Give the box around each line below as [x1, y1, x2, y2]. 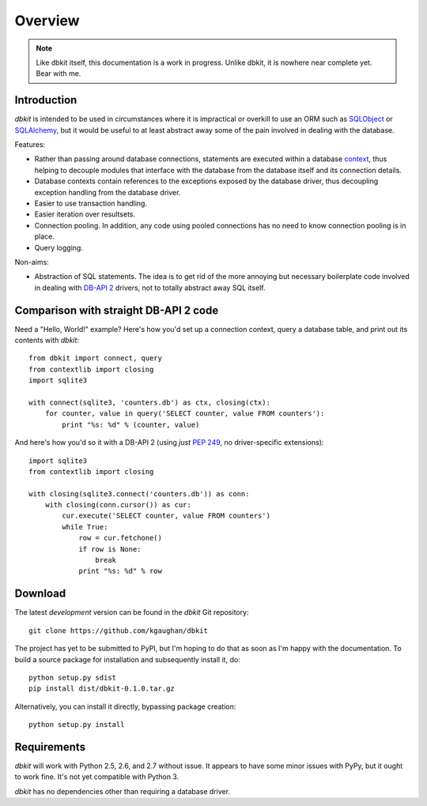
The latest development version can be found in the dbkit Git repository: [14, 608, 249, 617]
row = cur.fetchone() [78, 533, 162, 543]
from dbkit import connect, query [28, 354, 162, 363]
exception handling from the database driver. [34, 187, 181, 197]
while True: [62, 522, 108, 531]
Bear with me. [36, 69, 81, 78]
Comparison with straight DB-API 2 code [14, 303, 219, 317]
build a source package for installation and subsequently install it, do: [14, 654, 240, 664]
